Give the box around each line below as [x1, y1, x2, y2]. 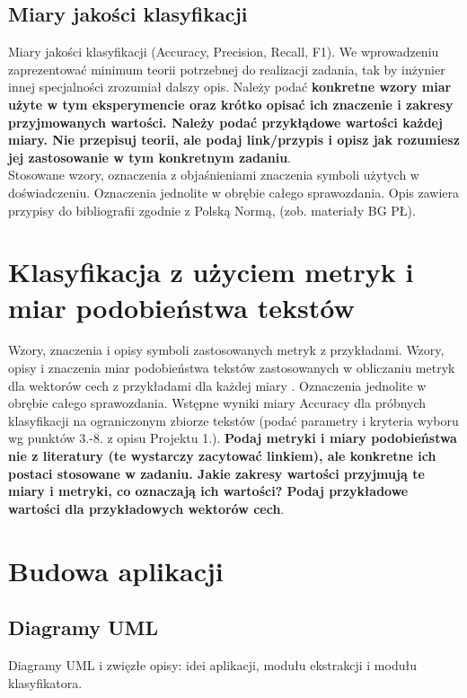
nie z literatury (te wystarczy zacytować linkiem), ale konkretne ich [8, 446, 436, 465]
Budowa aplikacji [8, 552, 224, 588]
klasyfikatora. [8, 673, 83, 692]
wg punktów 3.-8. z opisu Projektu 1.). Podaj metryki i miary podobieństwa [8, 429, 457, 447]
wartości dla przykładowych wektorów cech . [8, 499, 285, 517]
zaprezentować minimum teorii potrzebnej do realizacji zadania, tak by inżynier [8, 59, 445, 78]
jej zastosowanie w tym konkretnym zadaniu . [8, 147, 292, 166]
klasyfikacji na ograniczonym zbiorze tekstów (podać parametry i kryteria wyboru [8, 411, 459, 429]
